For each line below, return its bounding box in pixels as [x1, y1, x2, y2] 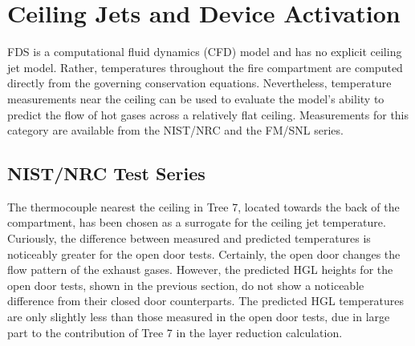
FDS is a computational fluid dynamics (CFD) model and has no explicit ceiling [7, 43, 402, 60]
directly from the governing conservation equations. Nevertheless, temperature [7, 74, 392, 91]
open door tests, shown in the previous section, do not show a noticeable [7, 276, 364, 293]
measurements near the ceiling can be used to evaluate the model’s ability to [7, 90, 384, 107]
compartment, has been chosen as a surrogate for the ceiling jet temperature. [7, 214, 386, 231]
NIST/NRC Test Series [7, 161, 205, 186]
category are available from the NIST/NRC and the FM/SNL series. [7, 122, 344, 139]
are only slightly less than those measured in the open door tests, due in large [7, 308, 390, 325]
